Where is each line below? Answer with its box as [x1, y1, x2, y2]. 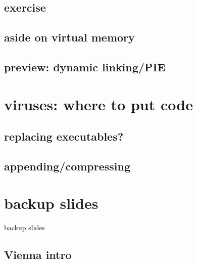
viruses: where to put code [4, 94, 193, 114]
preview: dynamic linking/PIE [4, 59, 166, 74]
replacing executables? [4, 128, 124, 144]
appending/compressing [4, 158, 131, 173]
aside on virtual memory [4, 29, 135, 45]
